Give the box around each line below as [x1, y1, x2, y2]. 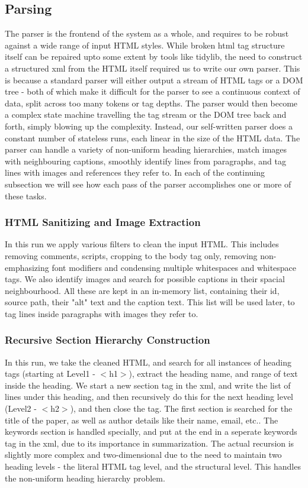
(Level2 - [5, 402, 37, 415]
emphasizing [5, 261, 49, 273]
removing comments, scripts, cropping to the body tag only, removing [5, 249, 258, 261]
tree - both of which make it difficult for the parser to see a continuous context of [5, 85, 300, 98]
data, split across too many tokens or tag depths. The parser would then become [5, 96, 298, 109]
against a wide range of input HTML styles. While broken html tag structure [5, 38, 285, 51]
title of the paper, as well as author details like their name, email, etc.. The [5, 413, 278, 426]
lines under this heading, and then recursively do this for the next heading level [5, 390, 294, 403]
